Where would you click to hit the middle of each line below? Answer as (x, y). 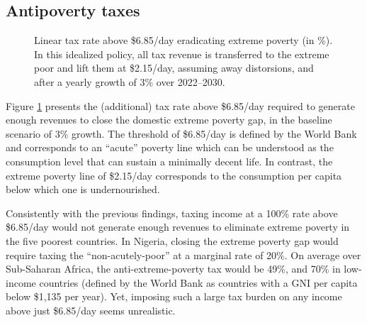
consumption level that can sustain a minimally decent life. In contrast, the (169, 161)
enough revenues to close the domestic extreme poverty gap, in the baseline (169, 120)
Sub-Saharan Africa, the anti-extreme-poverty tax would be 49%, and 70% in (173, 269)
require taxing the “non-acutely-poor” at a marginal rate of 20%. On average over (183, 254)
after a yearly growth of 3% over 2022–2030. (130, 81)
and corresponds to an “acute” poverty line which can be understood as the (170, 147)
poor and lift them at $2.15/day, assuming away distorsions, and (174, 68)
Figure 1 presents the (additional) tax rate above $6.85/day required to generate (180, 105)
